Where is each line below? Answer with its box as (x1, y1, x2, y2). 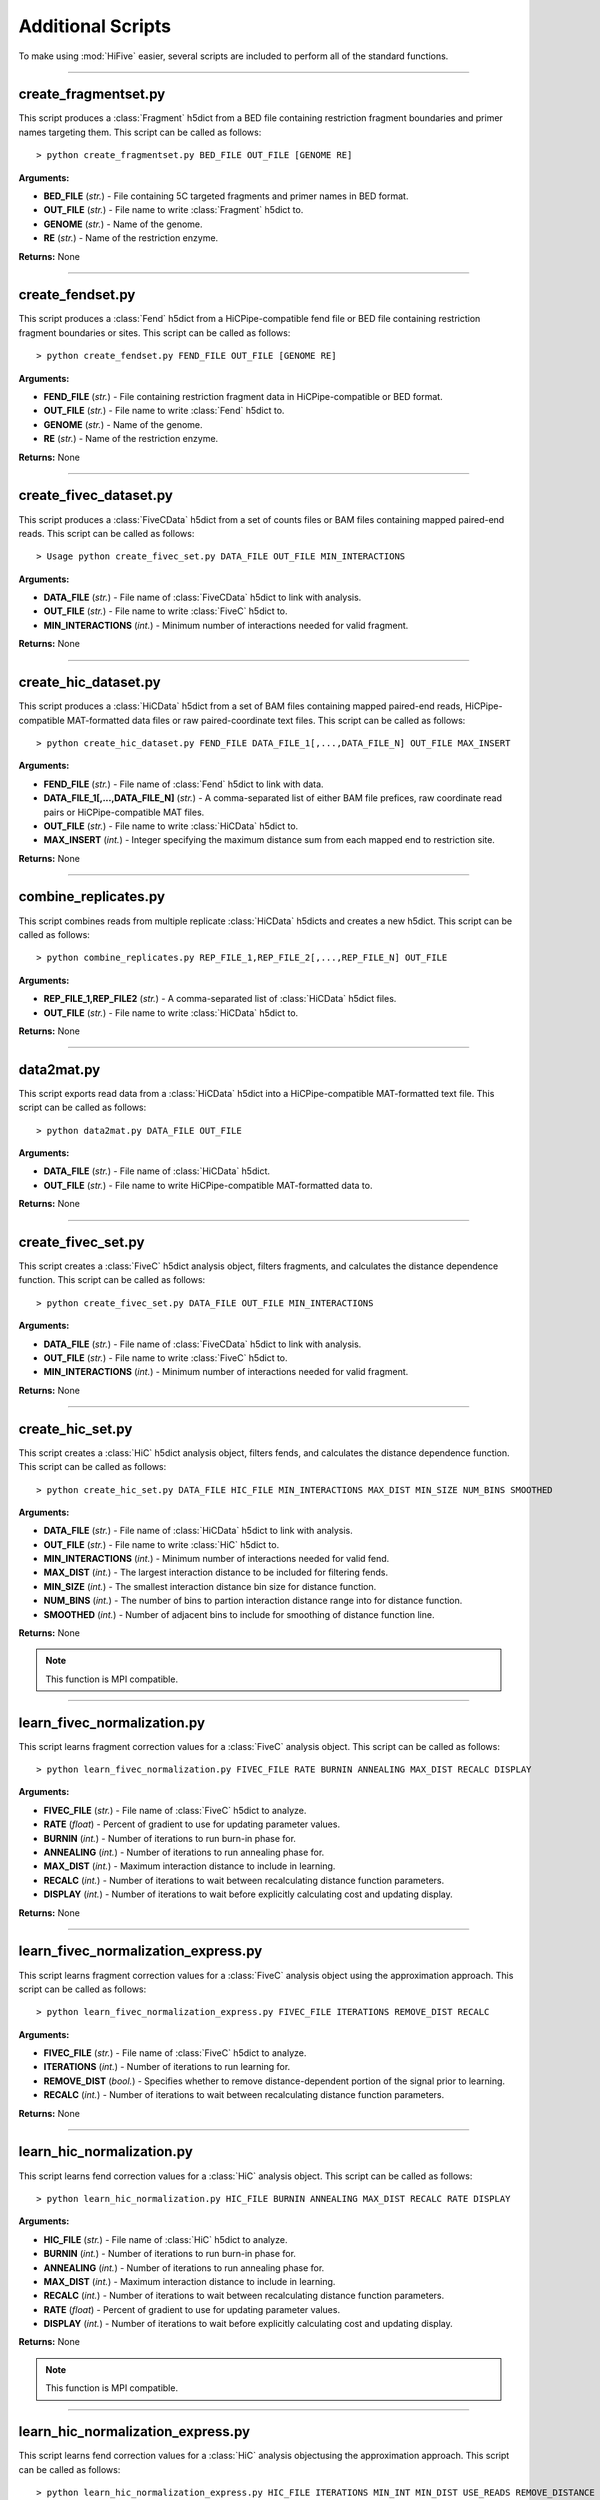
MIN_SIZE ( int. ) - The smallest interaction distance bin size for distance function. (43, 1580, 377, 1592)
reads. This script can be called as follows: (18, 527, 195, 539)
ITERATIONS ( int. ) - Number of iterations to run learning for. (43, 2061, 291, 2073)
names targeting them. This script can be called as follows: (18, 126, 262, 138)
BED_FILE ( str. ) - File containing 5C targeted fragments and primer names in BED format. (43, 190, 409, 202)
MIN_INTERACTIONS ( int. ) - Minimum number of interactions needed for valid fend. (43, 1553, 390, 1565)
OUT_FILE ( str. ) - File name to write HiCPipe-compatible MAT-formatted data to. (43, 1179, 373, 1191)
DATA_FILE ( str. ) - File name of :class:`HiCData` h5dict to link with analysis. (43, 1525, 354, 1537)
